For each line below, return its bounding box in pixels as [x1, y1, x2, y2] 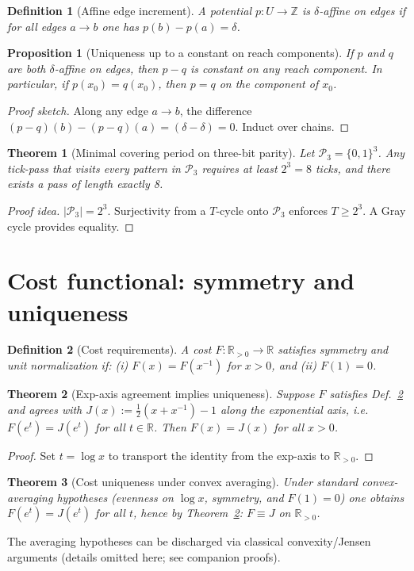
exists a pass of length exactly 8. [7, 175, 163, 192]
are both [7, 59, 46, 76]
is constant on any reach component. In [190, 59, 382, 76]
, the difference [179, 102, 252, 118]
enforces [289, 201, 328, 218]
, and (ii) [271, 357, 316, 374]
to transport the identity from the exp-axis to [108, 446, 330, 463]
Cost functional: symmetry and [7, 264, 355, 297]
